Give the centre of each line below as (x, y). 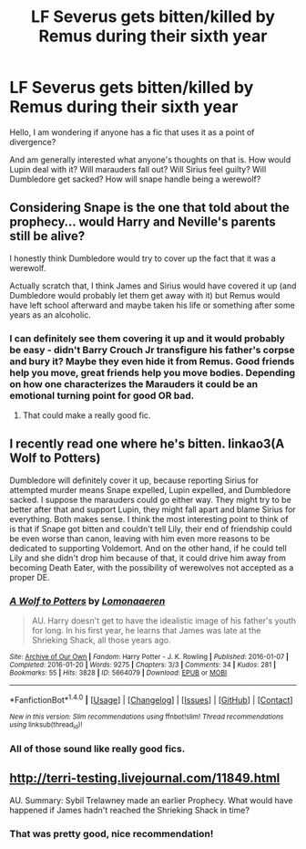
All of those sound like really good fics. (97, 749)
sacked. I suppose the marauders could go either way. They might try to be (150, 499)
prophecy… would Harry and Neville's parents (143, 222)
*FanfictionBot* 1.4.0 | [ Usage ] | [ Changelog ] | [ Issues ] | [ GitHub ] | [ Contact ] (151, 699)
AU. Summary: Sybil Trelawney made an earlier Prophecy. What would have (151, 800)
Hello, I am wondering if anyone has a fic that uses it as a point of (132, 132)
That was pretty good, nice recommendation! (112, 833)
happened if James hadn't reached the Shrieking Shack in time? (130, 810)
